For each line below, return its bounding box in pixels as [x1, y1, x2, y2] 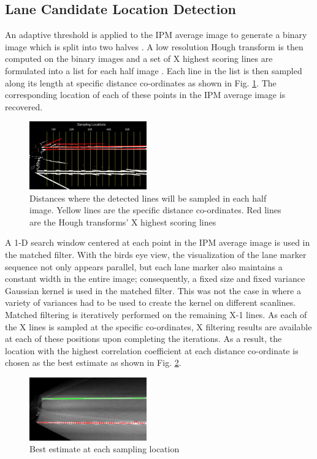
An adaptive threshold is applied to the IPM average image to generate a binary [5, 28, 307, 41]
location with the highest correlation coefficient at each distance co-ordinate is [5, 344, 299, 357]
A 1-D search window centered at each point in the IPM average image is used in [5, 236, 310, 249]
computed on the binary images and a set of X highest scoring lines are [5, 52, 273, 65]
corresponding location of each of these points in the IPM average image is [5, 88, 286, 101]
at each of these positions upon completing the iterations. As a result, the [5, 332, 282, 345]
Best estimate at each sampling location [29, 442, 180, 455]
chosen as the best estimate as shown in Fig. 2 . [5, 356, 181, 369]
